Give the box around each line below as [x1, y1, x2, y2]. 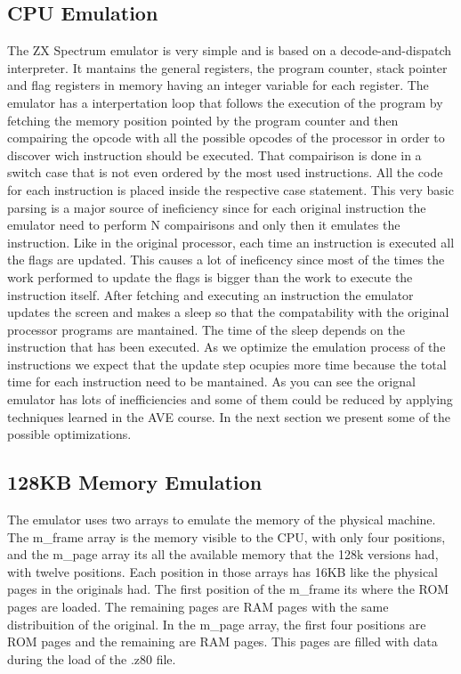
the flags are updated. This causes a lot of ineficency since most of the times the [7, 250, 445, 269]
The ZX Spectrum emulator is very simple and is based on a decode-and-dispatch [7, 41, 452, 60]
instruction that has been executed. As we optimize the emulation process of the [7, 337, 446, 356]
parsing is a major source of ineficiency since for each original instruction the [7, 198, 426, 216]
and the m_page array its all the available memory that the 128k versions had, [7, 545, 439, 564]
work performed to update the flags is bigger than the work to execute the [7, 267, 413, 286]
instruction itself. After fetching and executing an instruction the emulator [7, 285, 414, 304]
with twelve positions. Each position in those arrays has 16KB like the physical [7, 562, 438, 581]
